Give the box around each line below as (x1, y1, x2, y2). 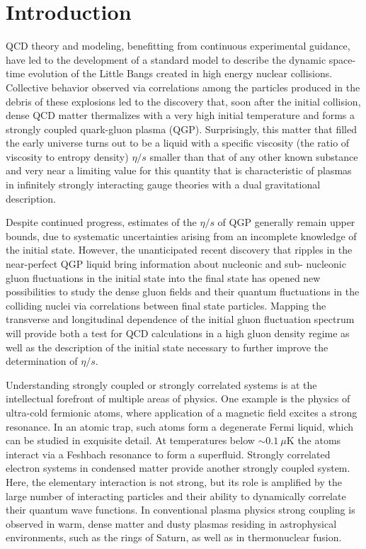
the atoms (297, 433, 341, 448)
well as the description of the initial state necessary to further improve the (6, 339, 328, 354)
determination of (6, 353, 78, 368)
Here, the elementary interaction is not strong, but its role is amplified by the (6, 474, 342, 489)
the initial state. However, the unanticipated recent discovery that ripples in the (6, 242, 353, 257)
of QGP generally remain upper (217, 215, 355, 230)
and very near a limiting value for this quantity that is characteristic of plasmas (6, 163, 352, 178)
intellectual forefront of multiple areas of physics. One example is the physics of (6, 391, 350, 406)
